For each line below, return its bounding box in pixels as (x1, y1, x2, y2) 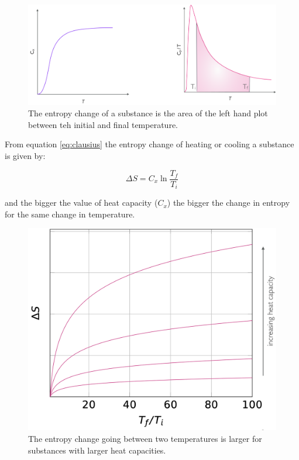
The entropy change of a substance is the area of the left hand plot (28, 107, 268, 119)
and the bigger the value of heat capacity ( (5, 196, 158, 209)
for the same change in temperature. (5, 207, 135, 220)
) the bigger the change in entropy (167, 196, 290, 209)
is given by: (5, 149, 46, 161)
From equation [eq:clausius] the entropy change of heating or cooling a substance (5, 138, 294, 150)
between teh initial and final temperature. (28, 118, 178, 130)
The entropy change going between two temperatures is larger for (28, 433, 262, 444)
